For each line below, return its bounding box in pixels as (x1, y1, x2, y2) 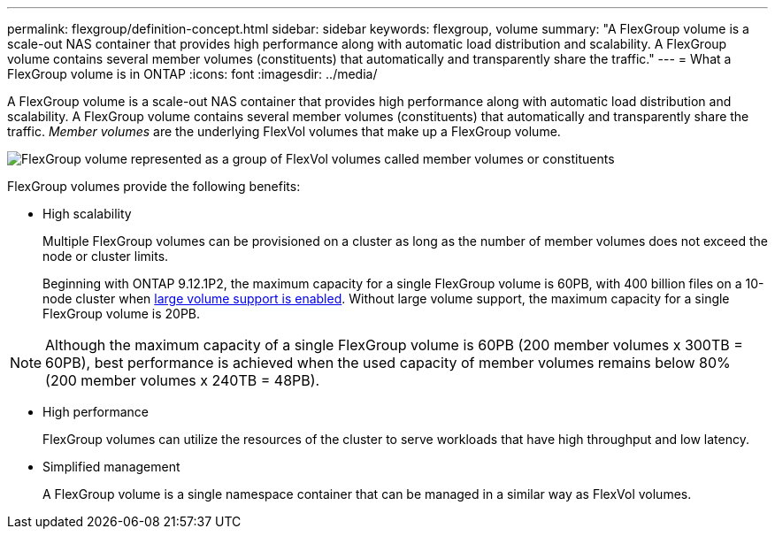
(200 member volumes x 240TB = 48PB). (45, 371, 320, 389)
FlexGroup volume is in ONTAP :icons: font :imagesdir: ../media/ (7, 66, 378, 81)
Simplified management (42, 459, 180, 474)
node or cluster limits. (42, 249, 169, 264)
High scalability (42, 206, 132, 221)
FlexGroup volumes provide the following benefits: (7, 179, 301, 194)
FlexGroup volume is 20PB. (42, 306, 201, 321)
